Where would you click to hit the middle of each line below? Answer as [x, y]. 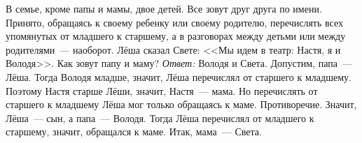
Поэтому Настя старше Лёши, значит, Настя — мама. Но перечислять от [162, 90]
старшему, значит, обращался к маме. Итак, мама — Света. [134, 131]
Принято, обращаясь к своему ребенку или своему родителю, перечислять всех [174, 22]
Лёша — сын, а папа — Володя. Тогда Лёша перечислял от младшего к [160, 118]
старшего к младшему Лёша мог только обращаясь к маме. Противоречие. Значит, [181, 104]
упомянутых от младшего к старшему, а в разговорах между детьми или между [176, 36]
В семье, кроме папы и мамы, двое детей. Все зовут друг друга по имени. [164, 8]
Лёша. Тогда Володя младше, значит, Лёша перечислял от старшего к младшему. [179, 76]
